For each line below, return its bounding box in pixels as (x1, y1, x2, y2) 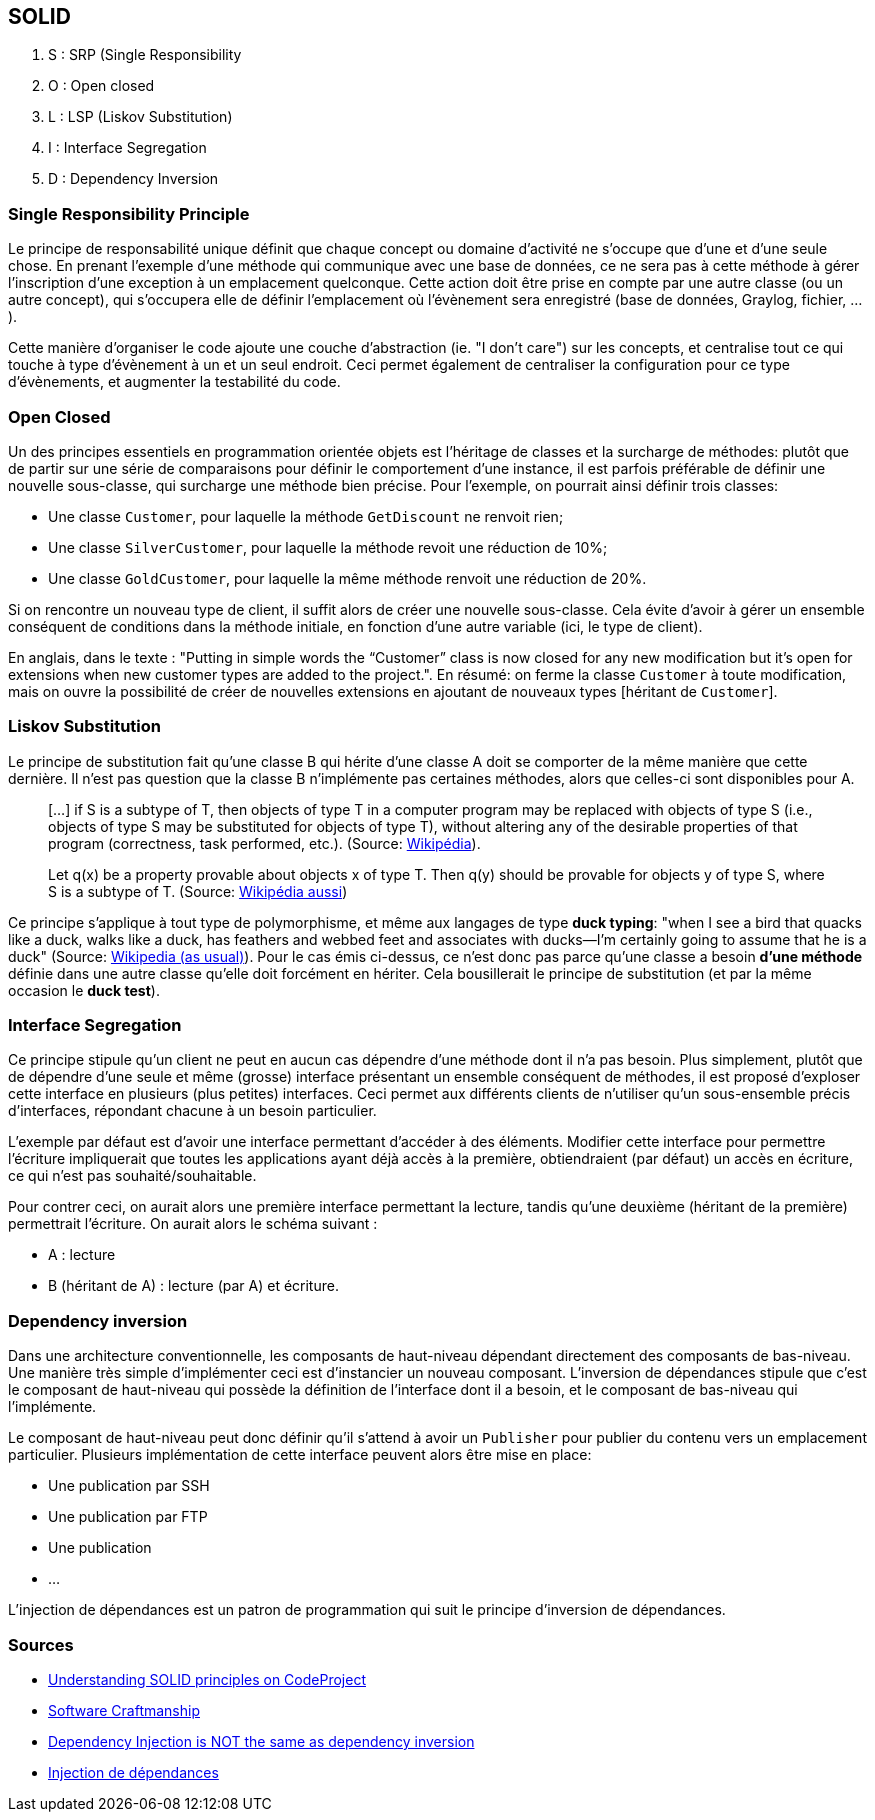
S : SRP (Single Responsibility (48, 46, 242, 64)
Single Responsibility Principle (8, 203, 250, 224)
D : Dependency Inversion (48, 170, 219, 188)
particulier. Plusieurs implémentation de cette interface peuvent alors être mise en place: (8, 1446, 592, 1464)
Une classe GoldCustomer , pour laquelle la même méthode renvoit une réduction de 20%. (48, 569, 647, 587)
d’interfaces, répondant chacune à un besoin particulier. (8, 1102, 377, 1120)
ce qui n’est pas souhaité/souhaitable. (8, 1167, 257, 1185)
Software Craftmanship (48, 1701, 200, 1719)
